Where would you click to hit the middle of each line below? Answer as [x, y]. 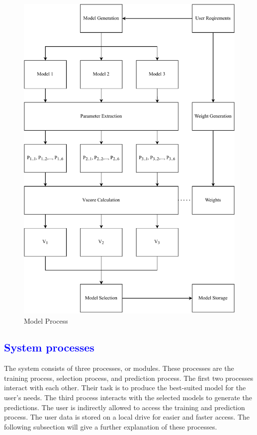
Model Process [46, 320]
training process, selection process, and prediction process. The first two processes [129, 378]
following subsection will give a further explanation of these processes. [111, 426]
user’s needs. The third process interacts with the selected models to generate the [128, 397]
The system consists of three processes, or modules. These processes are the [119, 368]
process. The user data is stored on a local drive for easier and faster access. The [127, 417]
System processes [49, 347]
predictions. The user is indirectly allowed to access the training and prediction [125, 407]
